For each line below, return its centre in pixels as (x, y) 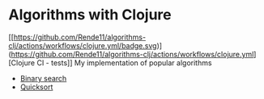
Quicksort (36, 87)
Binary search (43, 78)
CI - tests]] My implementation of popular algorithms (124, 63)
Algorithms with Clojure (90, 15)
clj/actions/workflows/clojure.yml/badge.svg (83, 45)
